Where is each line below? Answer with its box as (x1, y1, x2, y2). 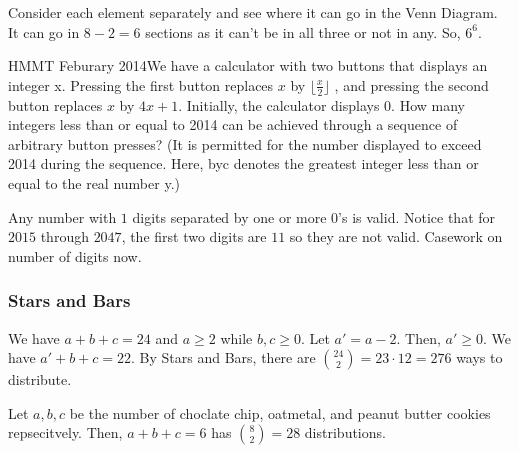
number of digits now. (8, 245, 142, 266)
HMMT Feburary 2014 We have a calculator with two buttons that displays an (8, 55, 488, 76)
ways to (456, 347, 503, 368)
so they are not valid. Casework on (289, 226, 503, 247)
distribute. (8, 369, 72, 390)
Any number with (8, 206, 117, 227)
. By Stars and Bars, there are (131, 347, 316, 368)
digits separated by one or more (132, 206, 327, 227)
